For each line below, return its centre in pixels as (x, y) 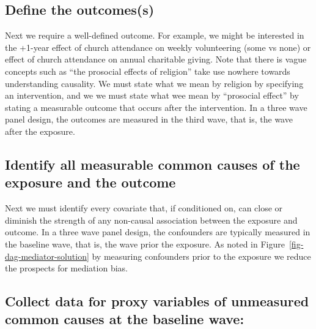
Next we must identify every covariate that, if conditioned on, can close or (144, 208)
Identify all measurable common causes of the (152, 164)
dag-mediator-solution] (47, 256)
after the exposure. (40, 131)
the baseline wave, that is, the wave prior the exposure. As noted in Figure (145, 244)
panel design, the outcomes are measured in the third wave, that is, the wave (149, 119)
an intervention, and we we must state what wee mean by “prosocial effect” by (152, 95)
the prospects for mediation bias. (66, 268)
